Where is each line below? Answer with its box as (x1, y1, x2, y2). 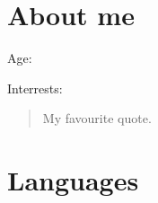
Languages (7, 162, 139, 199)
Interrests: (7, 78, 63, 97)
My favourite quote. (42, 109, 152, 128)
